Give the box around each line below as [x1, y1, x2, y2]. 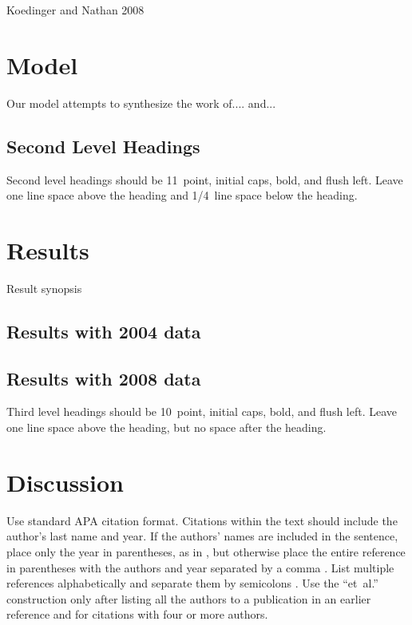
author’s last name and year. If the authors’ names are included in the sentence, [6, 528, 398, 544]
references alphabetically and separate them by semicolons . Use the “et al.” [6, 575, 378, 591]
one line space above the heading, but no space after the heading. [6, 419, 327, 435]
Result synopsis [6, 279, 82, 296]
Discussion [6, 465, 124, 498]
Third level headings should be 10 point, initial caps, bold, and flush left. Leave [6, 403, 398, 420]
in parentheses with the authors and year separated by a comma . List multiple [6, 559, 394, 576]
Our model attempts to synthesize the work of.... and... [6, 94, 276, 111]
